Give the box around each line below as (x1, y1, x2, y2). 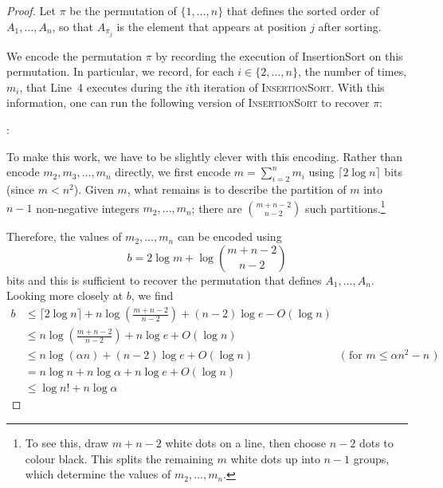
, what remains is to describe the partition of (127, 181, 347, 198)
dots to (359, 434, 394, 451)
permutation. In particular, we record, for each (6, 63, 234, 80)
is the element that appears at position (116, 18, 307, 34)
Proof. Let (6, 2, 56, 18)
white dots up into (230, 450, 320, 466)
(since (6, 181, 35, 198)
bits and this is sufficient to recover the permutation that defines (6, 271, 322, 288)
